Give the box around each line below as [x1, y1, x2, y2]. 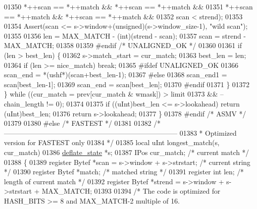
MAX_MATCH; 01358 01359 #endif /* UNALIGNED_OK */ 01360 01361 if [4, 40, 242, 51]
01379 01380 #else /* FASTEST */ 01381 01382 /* [4, 118, 161, 128]
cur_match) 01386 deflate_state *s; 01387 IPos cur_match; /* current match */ [4, 147, 249, 157]
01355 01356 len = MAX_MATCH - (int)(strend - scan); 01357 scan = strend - [4, 30, 246, 41]
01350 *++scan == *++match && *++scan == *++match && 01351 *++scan [4, 1, 253, 11]
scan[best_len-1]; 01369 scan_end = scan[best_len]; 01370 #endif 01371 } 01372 [4, 79, 250, 89]
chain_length [4, 98, 44, 108]
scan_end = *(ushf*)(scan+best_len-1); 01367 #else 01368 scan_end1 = [4, 69, 227, 80]
